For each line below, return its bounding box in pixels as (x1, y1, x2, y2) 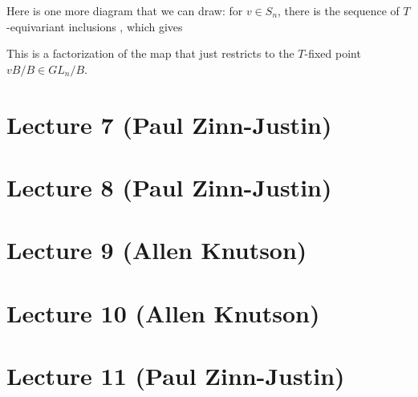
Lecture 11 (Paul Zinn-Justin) (6, 359, 345, 392)
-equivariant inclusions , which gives (6, 18, 183, 34)
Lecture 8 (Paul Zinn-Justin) (6, 170, 332, 203)
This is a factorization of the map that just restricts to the (6, 45, 294, 62)
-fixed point (304, 45, 361, 62)
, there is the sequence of (278, 2, 400, 18)
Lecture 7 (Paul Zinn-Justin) (6, 107, 332, 140)
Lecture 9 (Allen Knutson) (6, 233, 307, 266)
